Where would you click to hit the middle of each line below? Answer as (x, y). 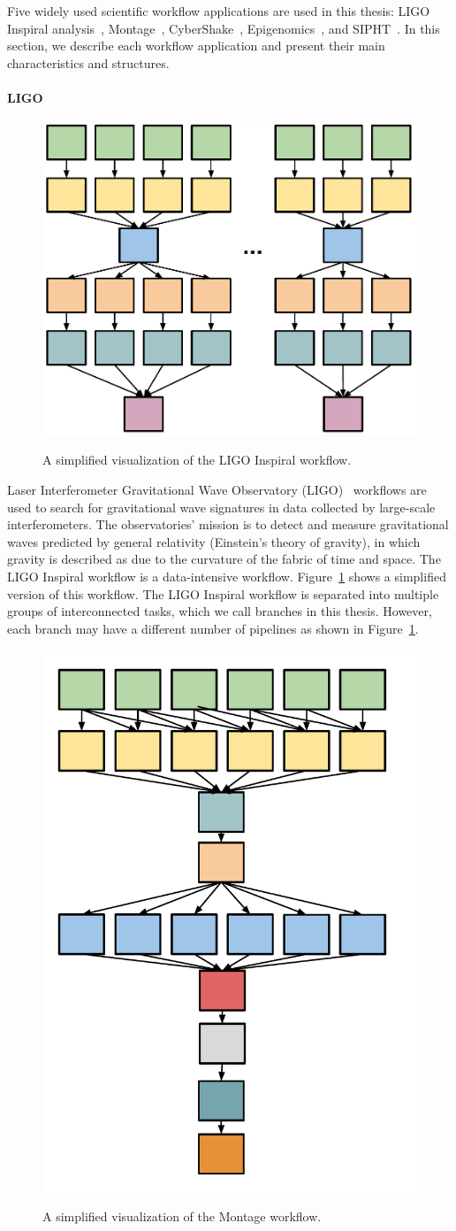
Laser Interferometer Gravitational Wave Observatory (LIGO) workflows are (217, 490)
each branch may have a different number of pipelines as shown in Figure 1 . (213, 628)
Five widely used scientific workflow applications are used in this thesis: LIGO (219, 11)
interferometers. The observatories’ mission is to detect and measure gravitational (228, 524)
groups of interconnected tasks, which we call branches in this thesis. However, (220, 611)
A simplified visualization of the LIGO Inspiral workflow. (197, 460)
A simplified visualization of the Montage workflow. (182, 1216)
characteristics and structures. (88, 62)
